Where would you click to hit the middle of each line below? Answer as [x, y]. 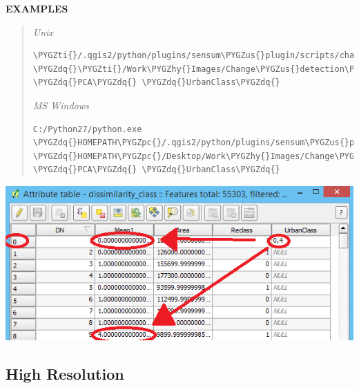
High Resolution [65, 374]
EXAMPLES [37, 8]
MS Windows [61, 105]
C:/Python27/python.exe [87, 129]
